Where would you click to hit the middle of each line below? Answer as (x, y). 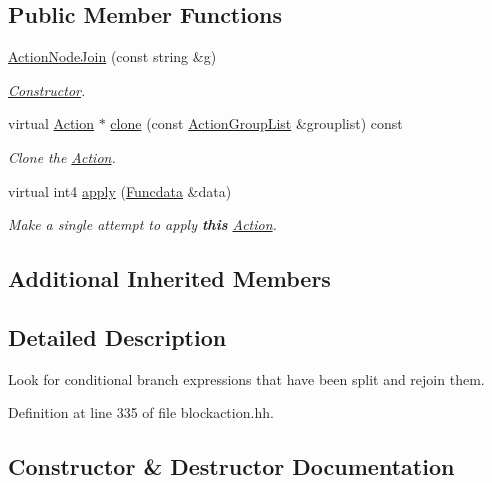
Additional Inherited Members (169, 278)
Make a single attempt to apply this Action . (142, 224)
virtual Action (51, 123)
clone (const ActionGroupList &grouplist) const (256, 123)
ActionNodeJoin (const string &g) (112, 56)
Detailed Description (117, 336)
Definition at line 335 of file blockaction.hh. (141, 412)
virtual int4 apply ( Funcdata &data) (120, 190)
